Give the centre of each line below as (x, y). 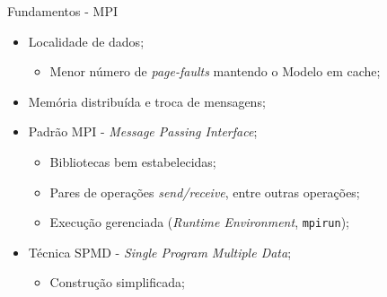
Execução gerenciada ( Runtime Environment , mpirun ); (199, 222)
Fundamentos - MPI (62, 11)
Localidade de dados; (86, 41)
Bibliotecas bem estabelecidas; (133, 161)
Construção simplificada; (117, 282)
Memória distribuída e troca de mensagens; (147, 101)
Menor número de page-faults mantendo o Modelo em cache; (215, 71)
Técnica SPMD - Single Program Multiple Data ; (160, 252)
